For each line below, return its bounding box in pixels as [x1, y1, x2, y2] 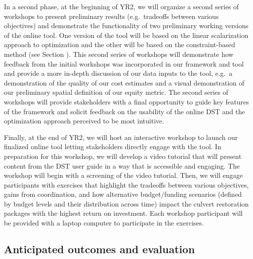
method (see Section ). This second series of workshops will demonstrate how [4, 49, 234, 59]
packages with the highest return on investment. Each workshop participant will [4, 208, 243, 218]
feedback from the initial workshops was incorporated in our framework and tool [4, 58, 244, 69]
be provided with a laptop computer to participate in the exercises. [4, 218, 204, 228]
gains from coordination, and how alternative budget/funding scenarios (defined [4, 189, 242, 199]
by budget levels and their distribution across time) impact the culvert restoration [4, 198, 249, 208]
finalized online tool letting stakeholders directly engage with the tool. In [4, 141, 221, 152]
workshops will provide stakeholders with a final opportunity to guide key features [4, 96, 249, 106]
